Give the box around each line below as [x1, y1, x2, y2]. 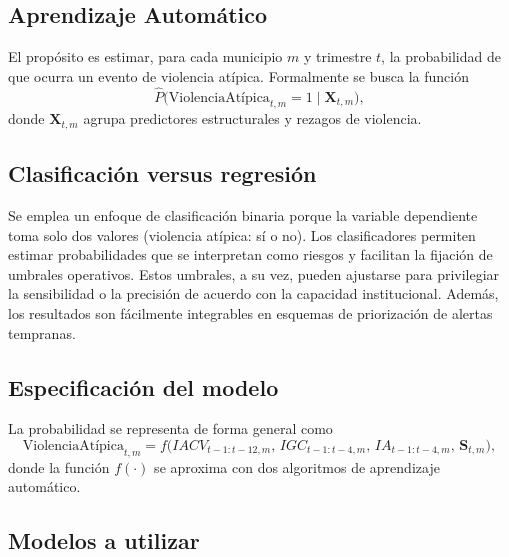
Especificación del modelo [8, 371, 279, 402]
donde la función [8, 456, 110, 477]
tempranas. [8, 322, 76, 343]
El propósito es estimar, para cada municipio [8, 46, 283, 67]
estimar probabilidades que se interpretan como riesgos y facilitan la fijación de [8, 244, 493, 265]
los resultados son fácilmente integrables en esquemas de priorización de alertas [8, 303, 493, 324]
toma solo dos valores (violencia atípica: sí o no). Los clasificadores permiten [8, 224, 476, 245]
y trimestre [303, 46, 372, 67]
